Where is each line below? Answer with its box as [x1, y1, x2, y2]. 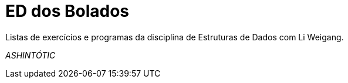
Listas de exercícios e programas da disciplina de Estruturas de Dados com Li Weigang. [5, 32, 344, 42]
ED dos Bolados [5, 1, 130, 21]
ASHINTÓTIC [5, 50, 56, 60]
